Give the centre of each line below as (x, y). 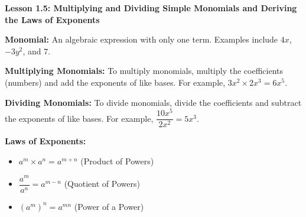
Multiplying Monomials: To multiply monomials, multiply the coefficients (144, 71)
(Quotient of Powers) (102, 184)
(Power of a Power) (109, 206)
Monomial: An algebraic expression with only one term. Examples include (141, 39)
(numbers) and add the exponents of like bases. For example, (115, 82)
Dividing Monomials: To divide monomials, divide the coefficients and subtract (153, 102)
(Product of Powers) (117, 161)
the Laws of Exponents (52, 19)
